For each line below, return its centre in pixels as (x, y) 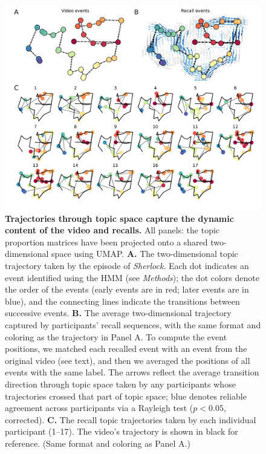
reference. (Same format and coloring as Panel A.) (98, 443)
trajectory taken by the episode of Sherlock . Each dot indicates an (127, 266)
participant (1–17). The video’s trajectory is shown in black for (122, 431)
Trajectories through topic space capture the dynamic (119, 218)
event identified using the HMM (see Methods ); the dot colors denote (132, 277)
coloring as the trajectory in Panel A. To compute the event (116, 336)
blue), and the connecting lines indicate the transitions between (122, 301)
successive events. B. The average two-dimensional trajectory (118, 313)
